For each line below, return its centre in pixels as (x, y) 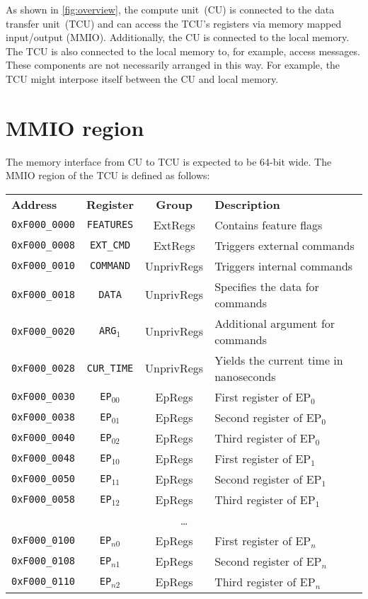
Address (34, 204)
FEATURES (110, 225)
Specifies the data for (267, 286)
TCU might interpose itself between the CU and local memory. (142, 78)
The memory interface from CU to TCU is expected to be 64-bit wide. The (169, 161)
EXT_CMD (110, 245)
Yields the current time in (279, 360)
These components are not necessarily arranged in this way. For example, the (173, 65)
